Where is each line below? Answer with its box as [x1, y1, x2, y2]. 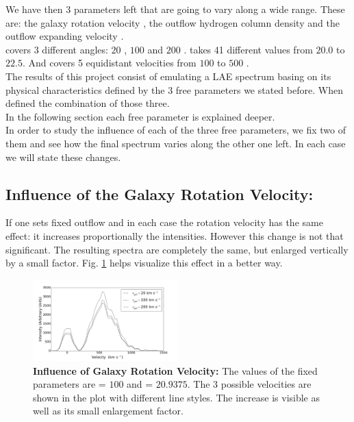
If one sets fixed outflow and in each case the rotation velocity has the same [5, 215, 323, 229]
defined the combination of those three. [5, 96, 170, 110]
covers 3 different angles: [5, 42, 108, 56]
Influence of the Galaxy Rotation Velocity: [5, 183, 314, 204]
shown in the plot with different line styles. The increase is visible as [33, 390, 320, 404]
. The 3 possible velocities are [187, 377, 312, 391]
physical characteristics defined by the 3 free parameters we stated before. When [5, 82, 343, 97]
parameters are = [33, 377, 106, 391]
